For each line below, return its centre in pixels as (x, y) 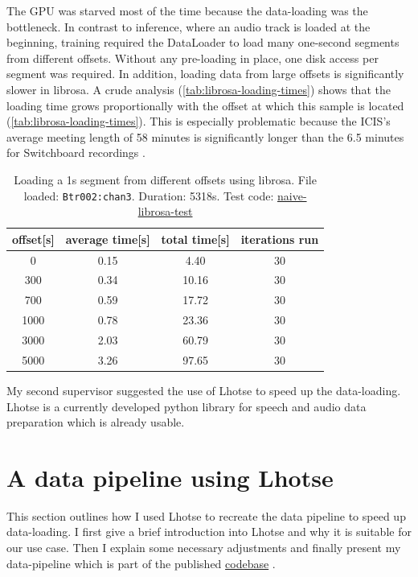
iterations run (280, 239)
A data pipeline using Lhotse (170, 477)
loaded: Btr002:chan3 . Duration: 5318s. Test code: (149, 195)
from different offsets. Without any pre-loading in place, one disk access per (193, 58)
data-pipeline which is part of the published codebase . (141, 563)
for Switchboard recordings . (76, 152)
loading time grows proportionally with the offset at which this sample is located (205, 105)
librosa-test (165, 211)
